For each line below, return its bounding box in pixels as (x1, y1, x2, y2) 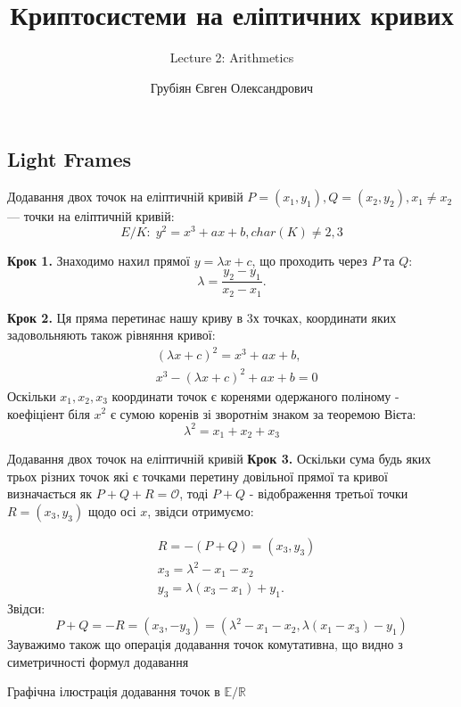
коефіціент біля (7, 404, 90, 423)
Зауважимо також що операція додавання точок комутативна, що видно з (7, 635, 403, 654)
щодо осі (87, 501, 136, 520)
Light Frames (7, 145, 132, 173)
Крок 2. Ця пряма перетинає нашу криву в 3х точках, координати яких (7, 308, 397, 326)
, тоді (179, 484, 209, 503)
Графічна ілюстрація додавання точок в (7, 682, 220, 701)
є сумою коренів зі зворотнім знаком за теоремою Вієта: (110, 404, 416, 423)
